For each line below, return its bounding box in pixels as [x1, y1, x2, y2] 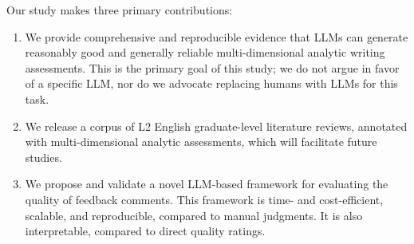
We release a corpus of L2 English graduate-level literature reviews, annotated [25, 117, 408, 134]
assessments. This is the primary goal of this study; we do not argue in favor [25, 59, 400, 76]
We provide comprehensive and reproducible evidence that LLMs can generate [25, 28, 408, 45]
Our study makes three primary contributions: [6, 2, 233, 18]
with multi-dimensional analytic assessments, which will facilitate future [25, 133, 377, 150]
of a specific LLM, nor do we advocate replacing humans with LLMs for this [25, 75, 398, 92]
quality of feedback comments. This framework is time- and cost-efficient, [25, 191, 384, 207]
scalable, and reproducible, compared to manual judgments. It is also [25, 207, 363, 223]
